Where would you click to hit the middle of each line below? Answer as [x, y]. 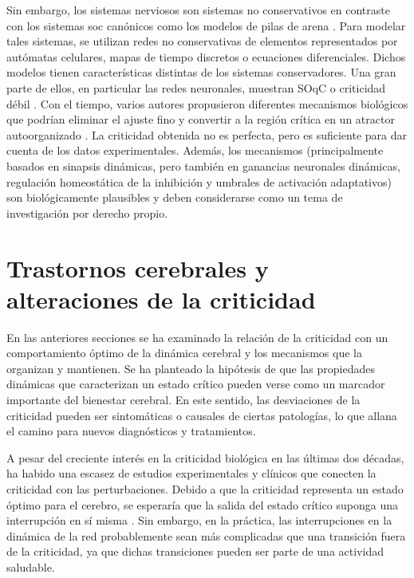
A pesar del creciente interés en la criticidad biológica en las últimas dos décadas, [205, 457]
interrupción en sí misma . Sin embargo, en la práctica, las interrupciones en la [199, 520]
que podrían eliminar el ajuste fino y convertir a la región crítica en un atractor [201, 119]
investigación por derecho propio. [87, 212]
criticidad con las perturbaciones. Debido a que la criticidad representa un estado [205, 488]
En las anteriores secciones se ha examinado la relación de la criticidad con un [197, 337]
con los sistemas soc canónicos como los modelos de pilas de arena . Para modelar [206, 25]
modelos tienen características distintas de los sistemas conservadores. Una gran [201, 72]
